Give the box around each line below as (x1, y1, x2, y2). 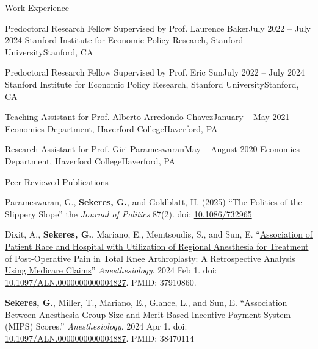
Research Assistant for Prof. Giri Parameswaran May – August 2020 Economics (5, 143, 300, 155)
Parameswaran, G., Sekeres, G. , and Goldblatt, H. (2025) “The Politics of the (5, 196, 302, 208)
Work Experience (5, 1, 69, 13)
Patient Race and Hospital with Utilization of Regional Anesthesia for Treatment (5, 239, 309, 252)
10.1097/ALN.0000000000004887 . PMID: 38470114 (5, 332, 194, 345)
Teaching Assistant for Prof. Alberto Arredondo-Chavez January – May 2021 (5, 110, 290, 123)
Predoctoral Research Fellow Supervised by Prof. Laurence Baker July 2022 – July (5, 21, 311, 34)
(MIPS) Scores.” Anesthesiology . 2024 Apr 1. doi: (5, 320, 187, 333)
